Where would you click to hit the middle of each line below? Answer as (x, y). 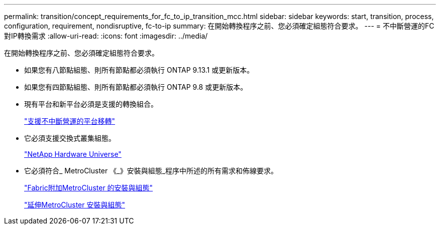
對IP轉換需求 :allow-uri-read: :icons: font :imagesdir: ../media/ (106, 36)
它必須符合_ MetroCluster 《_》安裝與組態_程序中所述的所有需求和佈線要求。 (151, 171)
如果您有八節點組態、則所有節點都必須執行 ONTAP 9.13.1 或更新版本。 (139, 70)
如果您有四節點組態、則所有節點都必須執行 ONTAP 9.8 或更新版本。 (136, 87)
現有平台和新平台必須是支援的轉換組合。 (91, 104)
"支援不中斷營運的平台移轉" (70, 121)
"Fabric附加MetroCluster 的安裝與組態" (89, 188)
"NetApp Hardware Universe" (73, 154)
